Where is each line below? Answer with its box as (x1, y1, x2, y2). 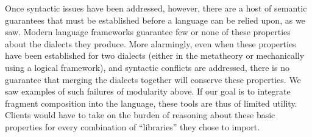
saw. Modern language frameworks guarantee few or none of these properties (5, 25, 291, 38)
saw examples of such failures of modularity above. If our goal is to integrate (5, 85, 291, 98)
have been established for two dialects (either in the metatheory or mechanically (5, 49, 305, 62)
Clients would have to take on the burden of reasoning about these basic (5, 109, 275, 121)
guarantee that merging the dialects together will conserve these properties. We (5, 73, 301, 85)
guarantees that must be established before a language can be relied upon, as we (5, 13, 305, 26)
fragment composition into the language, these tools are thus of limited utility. (5, 96, 297, 109)
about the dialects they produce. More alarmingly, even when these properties (5, 37, 296, 50)
